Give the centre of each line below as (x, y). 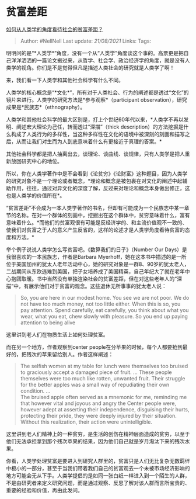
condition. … (35, 391)
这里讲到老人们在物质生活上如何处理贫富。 (57, 334)
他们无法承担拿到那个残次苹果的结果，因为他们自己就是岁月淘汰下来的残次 (95, 441)
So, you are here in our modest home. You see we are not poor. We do (105, 297)
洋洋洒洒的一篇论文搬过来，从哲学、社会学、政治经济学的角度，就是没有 (98, 60)
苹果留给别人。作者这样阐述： (78, 354)
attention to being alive (48, 323)
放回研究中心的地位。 (36, 161)
